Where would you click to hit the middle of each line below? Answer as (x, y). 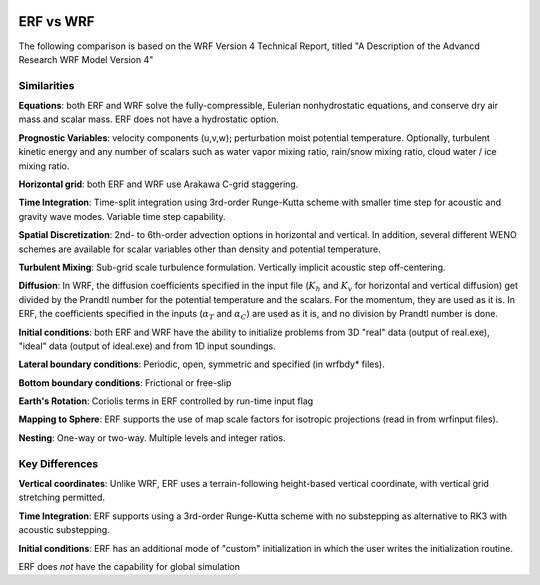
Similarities (46, 85)
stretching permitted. (61, 497)
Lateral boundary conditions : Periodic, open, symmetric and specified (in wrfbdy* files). (201, 364)
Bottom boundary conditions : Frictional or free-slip (125, 382)
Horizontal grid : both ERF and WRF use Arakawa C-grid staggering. (158, 184)
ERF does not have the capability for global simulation (129, 566)
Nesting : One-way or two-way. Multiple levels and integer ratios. (152, 437)
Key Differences (58, 463)
